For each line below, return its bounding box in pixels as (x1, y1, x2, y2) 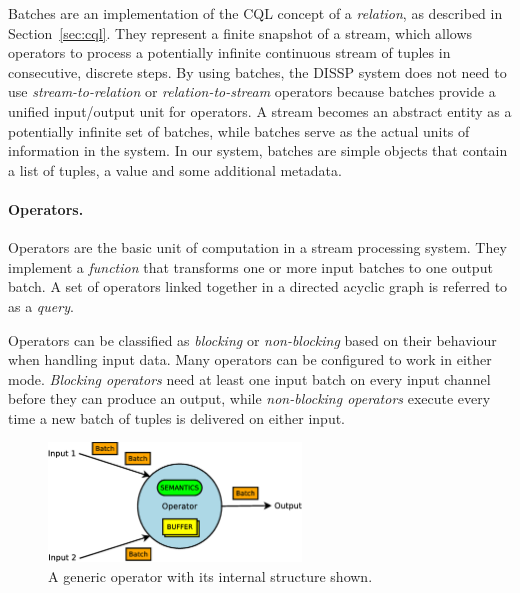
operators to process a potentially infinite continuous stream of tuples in (8, 42, 451, 63)
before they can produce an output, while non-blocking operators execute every (8, 388, 491, 409)
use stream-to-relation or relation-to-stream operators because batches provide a (8, 81, 496, 102)
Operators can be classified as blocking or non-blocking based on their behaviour (8, 329, 497, 350)
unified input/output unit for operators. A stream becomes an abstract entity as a (8, 100, 512, 121)
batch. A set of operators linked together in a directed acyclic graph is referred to (8, 276, 508, 297)
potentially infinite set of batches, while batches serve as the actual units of (8, 120, 470, 141)
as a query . (8, 295, 74, 316)
